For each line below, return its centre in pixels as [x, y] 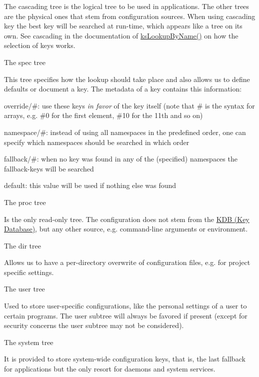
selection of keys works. [40, 45]
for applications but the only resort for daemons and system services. [110, 369]
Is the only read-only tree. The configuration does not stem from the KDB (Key [127, 219]
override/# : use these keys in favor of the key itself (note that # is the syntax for [129, 105]
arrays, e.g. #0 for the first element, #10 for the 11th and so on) [103, 115]
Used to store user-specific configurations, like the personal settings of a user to [125, 306]
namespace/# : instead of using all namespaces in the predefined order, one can [125, 132]
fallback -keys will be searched [49, 168]
